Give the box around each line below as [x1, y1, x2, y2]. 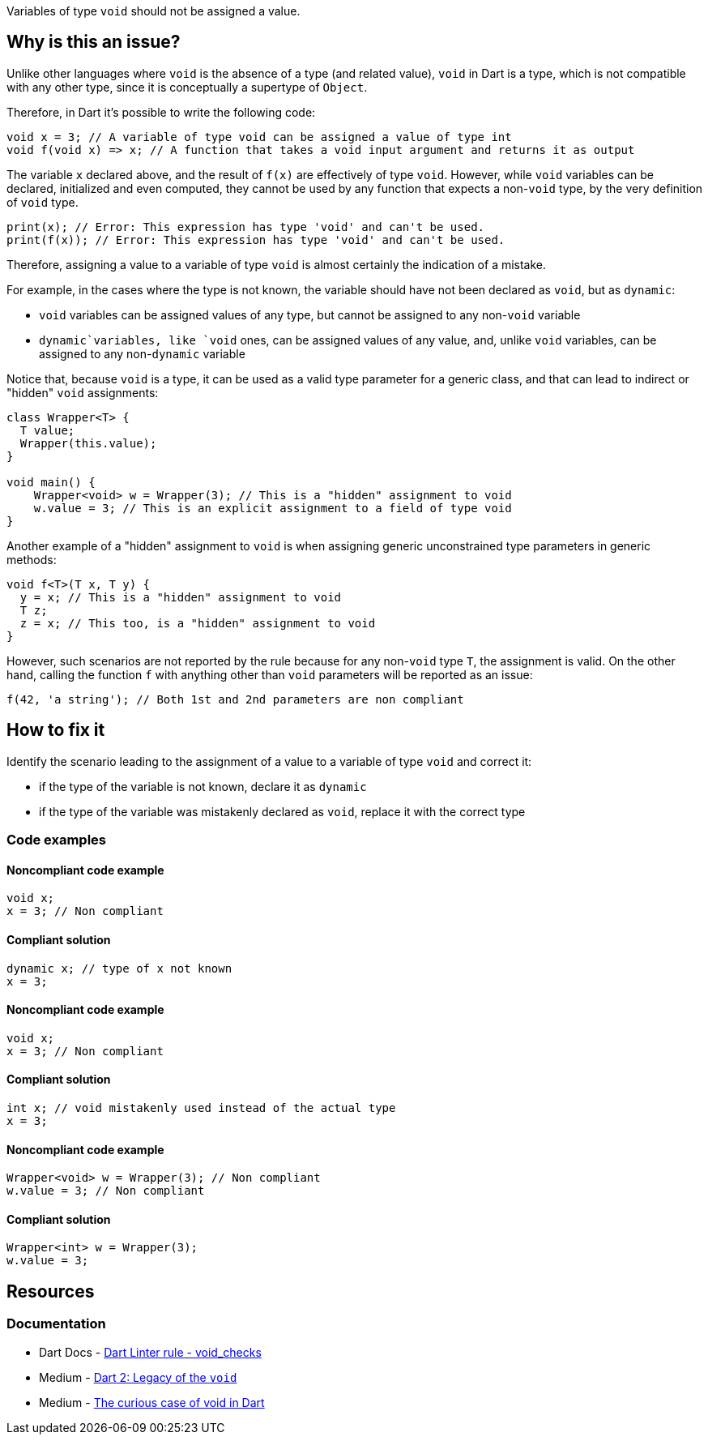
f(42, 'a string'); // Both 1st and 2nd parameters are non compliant [6, 692, 464, 706]
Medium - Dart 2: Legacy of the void [39, 1370, 237, 1384]
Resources [6, 1281, 95, 1302]
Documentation [6, 1315, 106, 1332]
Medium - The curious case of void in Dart [39, 1395, 265, 1409]
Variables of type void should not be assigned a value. [6, 4, 301, 18]
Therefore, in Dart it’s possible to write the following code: [6, 105, 316, 119]
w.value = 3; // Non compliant [6, 1184, 205, 1198]
